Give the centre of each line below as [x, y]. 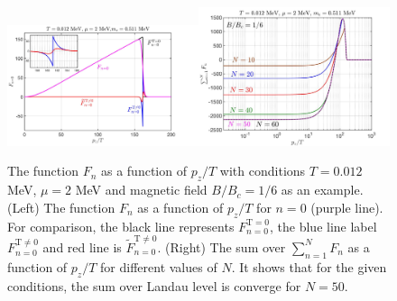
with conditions [263, 171]
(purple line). [347, 207]
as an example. [322, 190]
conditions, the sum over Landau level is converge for [154, 285]
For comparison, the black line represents [121, 226]
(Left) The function [61, 207]
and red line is [82, 246]
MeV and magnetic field [141, 190]
